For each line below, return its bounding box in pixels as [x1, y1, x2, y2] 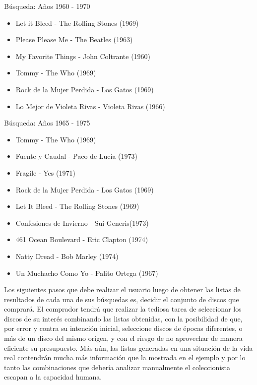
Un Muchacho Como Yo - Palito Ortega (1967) [15, 267, 158, 278]
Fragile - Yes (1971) [15, 167, 75, 178]
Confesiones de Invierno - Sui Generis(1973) [15, 217, 149, 228]
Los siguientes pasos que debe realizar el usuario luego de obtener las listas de [4, 284, 241, 295]
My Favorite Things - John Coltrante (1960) [15, 51, 151, 61]
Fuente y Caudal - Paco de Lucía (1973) [15, 151, 137, 161]
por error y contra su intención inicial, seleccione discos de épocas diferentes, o [4, 323, 243, 333]
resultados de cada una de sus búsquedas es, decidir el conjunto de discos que [4, 294, 239, 304]
